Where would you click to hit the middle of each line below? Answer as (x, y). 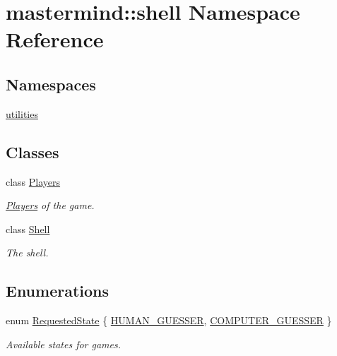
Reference (55, 39)
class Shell (28, 229)
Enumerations (58, 291)
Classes (32, 152)
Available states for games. (64, 344)
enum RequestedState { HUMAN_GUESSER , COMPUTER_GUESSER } (169, 320)
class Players (33, 181)
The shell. (27, 253)
